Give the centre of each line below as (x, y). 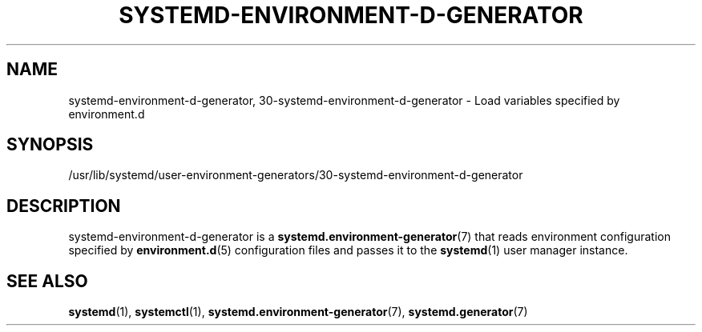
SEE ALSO (47, 281)
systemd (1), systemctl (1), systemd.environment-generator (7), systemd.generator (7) (298, 312)
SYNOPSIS (50, 145)
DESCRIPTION (64, 206)
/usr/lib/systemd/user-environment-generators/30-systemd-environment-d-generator (296, 175)
